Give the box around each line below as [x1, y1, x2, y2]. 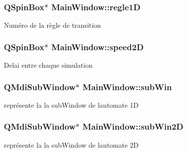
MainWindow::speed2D [51, 40, 144, 53]
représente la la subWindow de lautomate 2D [4, 139, 139, 150]
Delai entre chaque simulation [4, 60, 93, 70]
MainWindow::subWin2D [82, 120, 184, 133]
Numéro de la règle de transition [4, 20, 101, 30]
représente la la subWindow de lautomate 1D [4, 99, 139, 110]
